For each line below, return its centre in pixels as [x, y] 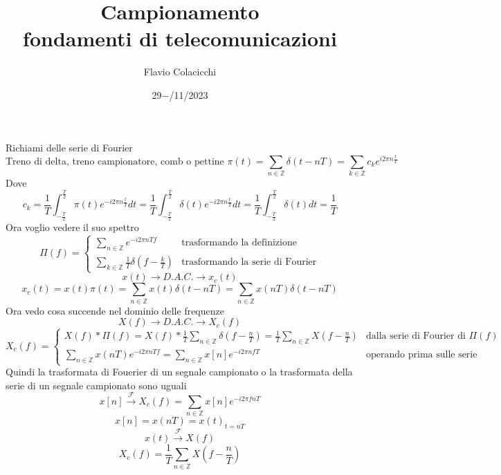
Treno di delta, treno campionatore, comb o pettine [115, 162]
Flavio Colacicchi [180, 72]
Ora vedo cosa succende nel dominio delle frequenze [115, 310]
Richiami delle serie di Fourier [69, 147]
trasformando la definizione [239, 243]
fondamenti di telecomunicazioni [180, 38]
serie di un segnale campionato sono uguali [96, 385]
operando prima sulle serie [422, 354]
